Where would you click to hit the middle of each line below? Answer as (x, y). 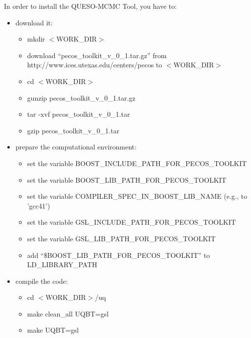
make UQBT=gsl (53, 330)
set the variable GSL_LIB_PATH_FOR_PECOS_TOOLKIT (121, 238)
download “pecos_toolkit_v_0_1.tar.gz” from (97, 55)
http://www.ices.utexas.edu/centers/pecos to (95, 65)
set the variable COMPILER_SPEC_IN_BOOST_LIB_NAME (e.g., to (137, 196)
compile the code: (42, 281)
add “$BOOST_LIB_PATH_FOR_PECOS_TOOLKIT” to (118, 255)
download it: (34, 22)
